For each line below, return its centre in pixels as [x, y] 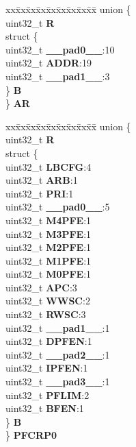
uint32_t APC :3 [41, 287]
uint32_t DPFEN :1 [49, 341]
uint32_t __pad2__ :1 [58, 354]
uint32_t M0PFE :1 [49, 274]
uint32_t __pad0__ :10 [60, 49]
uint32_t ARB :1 [42, 180]
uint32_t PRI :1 [40, 193]
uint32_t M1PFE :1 [49, 260]
